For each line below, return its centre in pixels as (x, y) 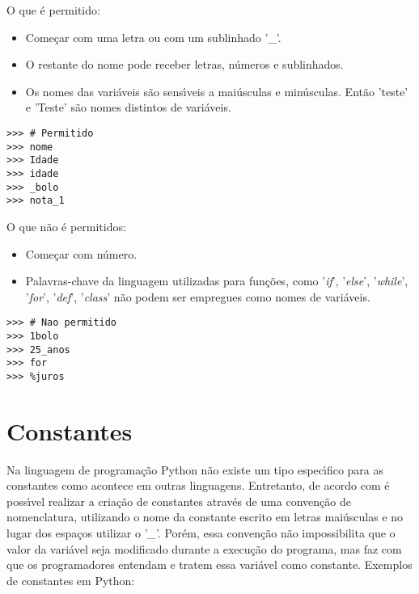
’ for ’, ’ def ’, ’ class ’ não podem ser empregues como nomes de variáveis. (198, 296)
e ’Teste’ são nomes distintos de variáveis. (128, 107)
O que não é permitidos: (66, 226)
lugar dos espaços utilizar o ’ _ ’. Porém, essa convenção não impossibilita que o (201, 533)
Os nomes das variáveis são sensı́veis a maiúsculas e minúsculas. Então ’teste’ (217, 91)
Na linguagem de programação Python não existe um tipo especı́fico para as (195, 469)
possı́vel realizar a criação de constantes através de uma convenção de (179, 501)
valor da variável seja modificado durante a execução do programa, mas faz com (204, 548)
